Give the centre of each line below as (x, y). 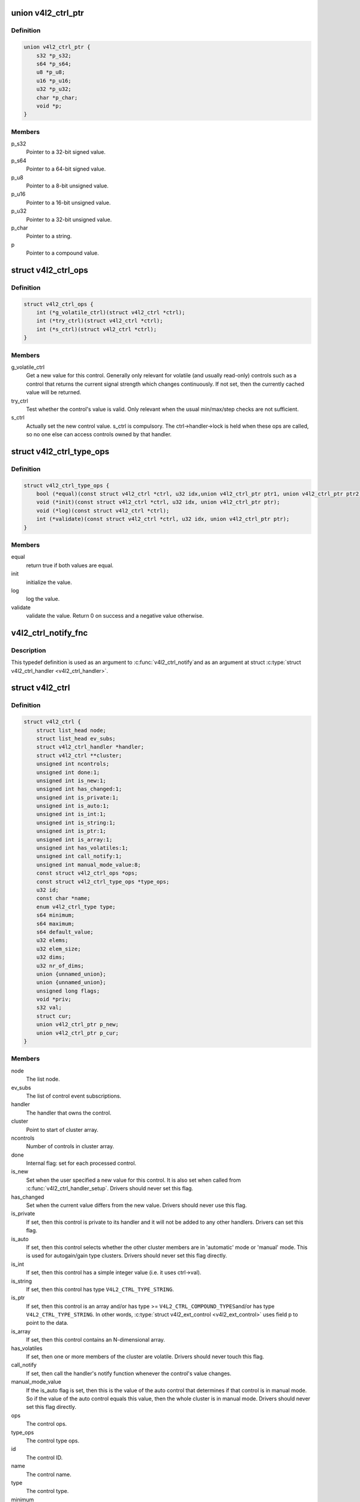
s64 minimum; (55, 915)
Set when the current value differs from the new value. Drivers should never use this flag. (136, 1205)
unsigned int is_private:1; (78, 797)
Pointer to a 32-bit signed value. (66, 152)
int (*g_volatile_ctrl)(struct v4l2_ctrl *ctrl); (111, 313)
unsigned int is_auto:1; (73, 806)
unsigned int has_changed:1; (79, 789)
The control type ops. (53, 1440)
